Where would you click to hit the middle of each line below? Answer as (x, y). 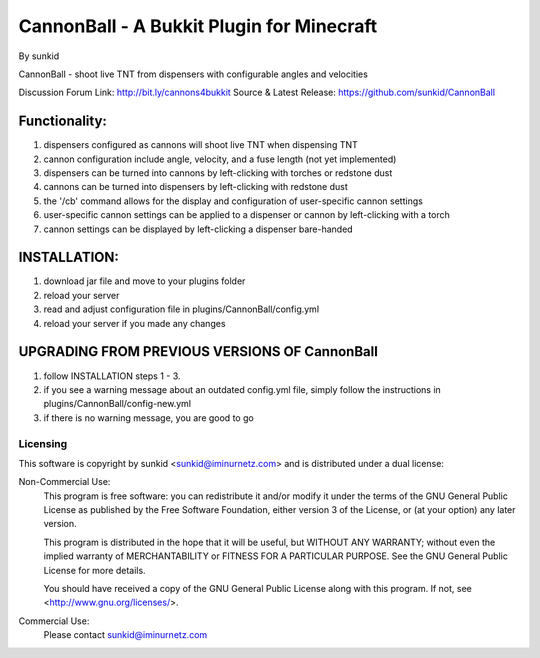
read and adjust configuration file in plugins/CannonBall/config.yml (181, 309)
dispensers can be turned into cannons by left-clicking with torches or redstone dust (218, 173)
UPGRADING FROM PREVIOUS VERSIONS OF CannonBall (198, 351)
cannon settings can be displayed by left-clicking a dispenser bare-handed (198, 229)
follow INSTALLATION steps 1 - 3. (112, 376)
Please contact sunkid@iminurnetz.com (125, 635)
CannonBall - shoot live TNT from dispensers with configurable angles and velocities (193, 74)
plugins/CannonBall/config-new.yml (117, 404)
